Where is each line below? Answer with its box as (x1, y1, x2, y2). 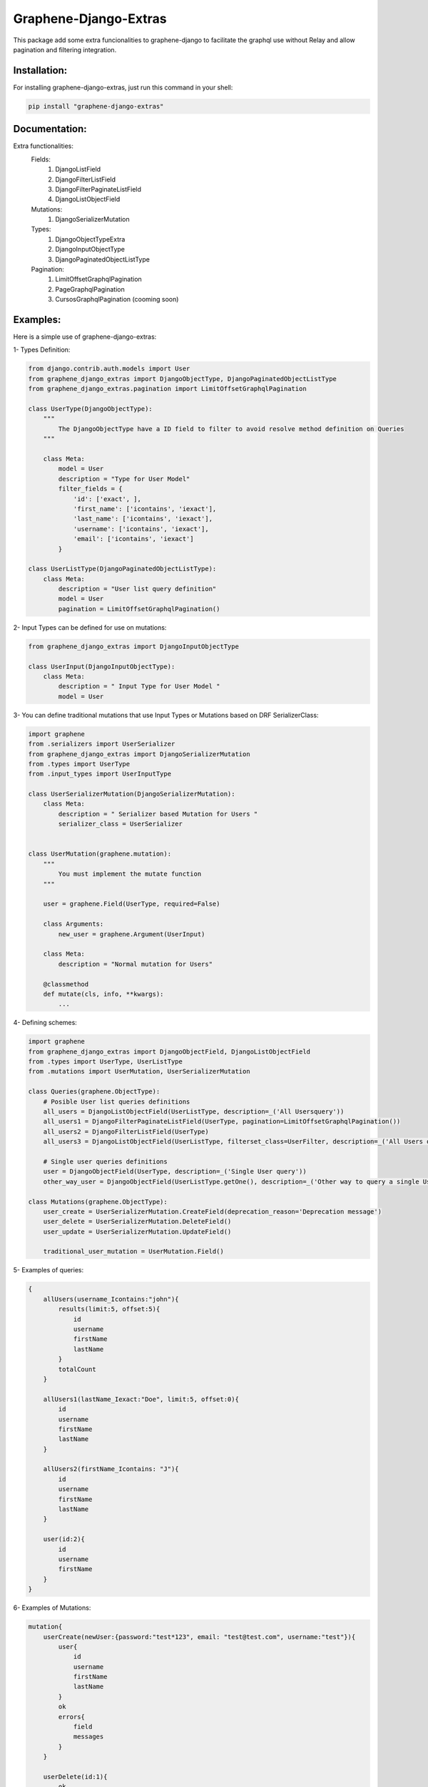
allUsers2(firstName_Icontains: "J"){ (43, 1465, 179, 1473)
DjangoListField (55, 165, 101, 174)
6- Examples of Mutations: (13, 1603, 91, 1612)
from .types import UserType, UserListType (28, 1058, 183, 1066)
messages (73, 1733, 104, 1741)
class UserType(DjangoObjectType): (28, 405, 153, 413)
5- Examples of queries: (13, 1266, 84, 1274)
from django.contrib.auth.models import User (28, 365, 190, 373)
